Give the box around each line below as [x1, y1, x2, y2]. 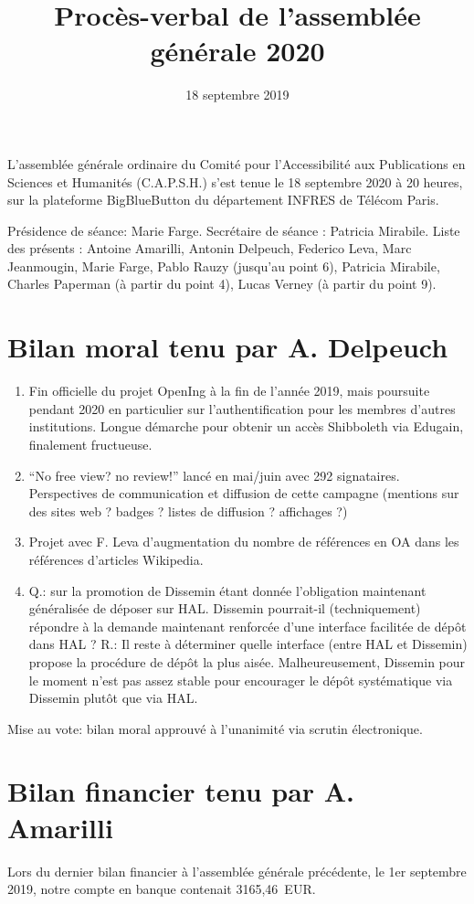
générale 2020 [150, 32, 325, 69]
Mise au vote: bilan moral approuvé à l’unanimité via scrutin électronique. [7, 718, 423, 738]
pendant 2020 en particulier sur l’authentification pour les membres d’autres [28, 399, 456, 418]
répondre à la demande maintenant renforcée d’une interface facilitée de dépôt [28, 616, 467, 635]
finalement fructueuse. [28, 434, 153, 453]
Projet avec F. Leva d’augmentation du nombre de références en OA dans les [28, 532, 459, 551]
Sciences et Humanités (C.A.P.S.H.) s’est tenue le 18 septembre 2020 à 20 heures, [7, 172, 463, 191]
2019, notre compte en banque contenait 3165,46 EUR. [7, 879, 316, 899]
